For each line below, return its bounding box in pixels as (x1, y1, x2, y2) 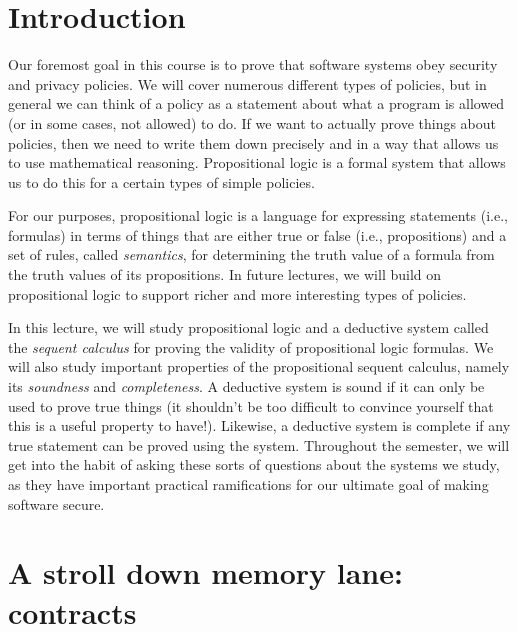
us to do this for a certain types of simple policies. (8, 171, 315, 192)
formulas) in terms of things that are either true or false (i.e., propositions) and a (8, 224, 507, 245)
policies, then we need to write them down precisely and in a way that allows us (8, 132, 499, 153)
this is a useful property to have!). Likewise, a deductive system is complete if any (8, 415, 511, 436)
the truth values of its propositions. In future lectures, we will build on (8, 264, 442, 285)
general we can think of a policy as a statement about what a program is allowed (8, 93, 505, 114)
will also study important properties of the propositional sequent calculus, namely (8, 356, 510, 377)
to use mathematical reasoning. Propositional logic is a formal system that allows (8, 152, 506, 173)
